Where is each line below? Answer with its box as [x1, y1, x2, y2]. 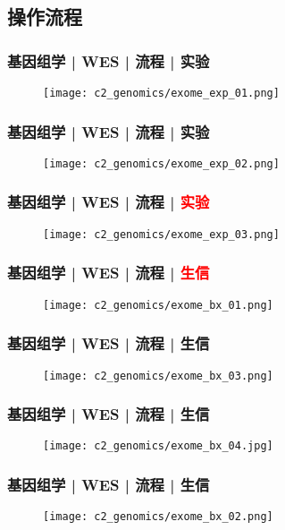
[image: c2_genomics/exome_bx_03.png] [43, 369, 273, 382]
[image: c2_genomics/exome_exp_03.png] [43, 227, 280, 241]
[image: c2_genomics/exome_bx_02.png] [43, 510, 273, 524]
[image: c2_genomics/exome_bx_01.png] [43, 298, 273, 312]
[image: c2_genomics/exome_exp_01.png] [43, 87, 280, 99]
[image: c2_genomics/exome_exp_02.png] [43, 157, 280, 170]
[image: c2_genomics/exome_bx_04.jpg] [43, 440, 273, 453]
